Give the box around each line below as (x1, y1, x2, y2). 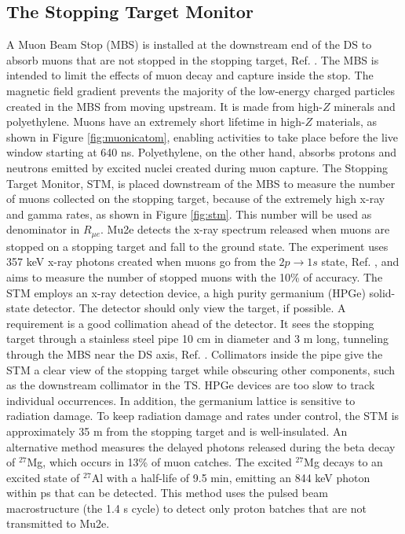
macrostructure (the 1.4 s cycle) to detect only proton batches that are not (6, 499, 367, 516)
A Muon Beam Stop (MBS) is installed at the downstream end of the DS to (6, 36, 372, 53)
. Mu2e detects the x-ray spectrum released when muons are (100, 221, 390, 238)
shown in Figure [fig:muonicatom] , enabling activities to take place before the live (6, 128, 398, 145)
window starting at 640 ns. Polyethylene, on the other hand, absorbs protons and (6, 144, 396, 160)
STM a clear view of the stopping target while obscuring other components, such (6, 361, 396, 377)
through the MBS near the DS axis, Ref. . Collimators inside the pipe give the (6, 345, 383, 362)
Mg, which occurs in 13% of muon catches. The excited (27, 454, 292, 470)
